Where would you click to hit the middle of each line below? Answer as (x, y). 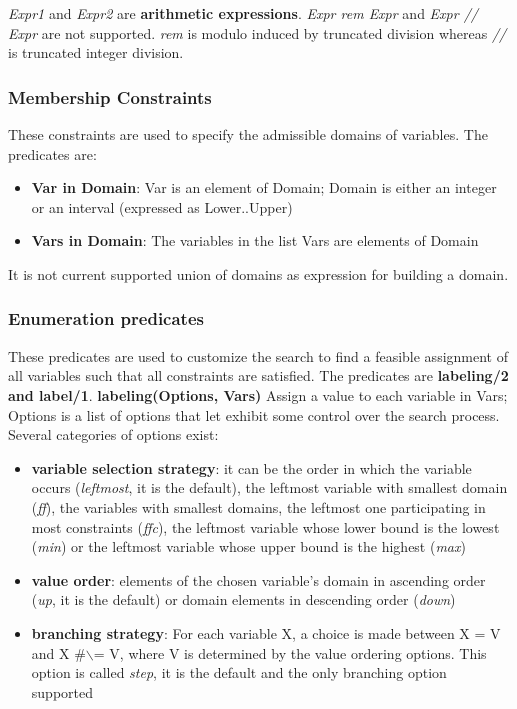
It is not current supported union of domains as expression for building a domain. (258, 273)
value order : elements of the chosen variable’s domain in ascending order (258, 579)
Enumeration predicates (106, 318)
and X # (58, 652)
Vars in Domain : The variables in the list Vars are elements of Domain (255, 240)
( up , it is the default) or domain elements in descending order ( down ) (243, 599)
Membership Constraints (110, 96)
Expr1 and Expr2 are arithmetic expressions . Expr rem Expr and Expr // (243, 13)
